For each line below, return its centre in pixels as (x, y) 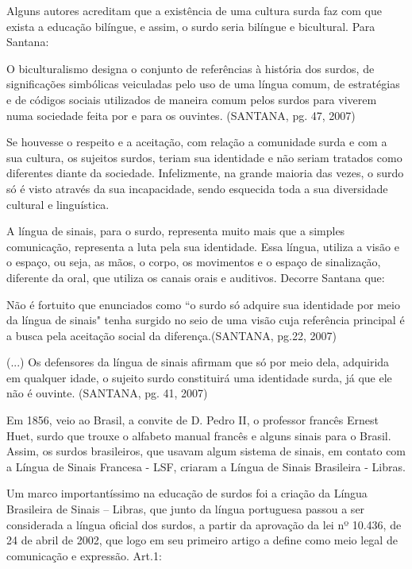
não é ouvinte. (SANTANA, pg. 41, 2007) (107, 393)
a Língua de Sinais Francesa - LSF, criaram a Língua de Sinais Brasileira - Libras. (206, 466)
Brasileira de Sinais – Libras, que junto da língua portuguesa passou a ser (186, 509)
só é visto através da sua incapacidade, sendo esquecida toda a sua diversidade (197, 188)
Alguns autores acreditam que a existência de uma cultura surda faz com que (194, 10)
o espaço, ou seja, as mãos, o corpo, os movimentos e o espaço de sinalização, (194, 262)
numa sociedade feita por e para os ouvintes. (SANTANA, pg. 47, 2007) (181, 115)
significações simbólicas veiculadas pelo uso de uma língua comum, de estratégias (203, 84)
